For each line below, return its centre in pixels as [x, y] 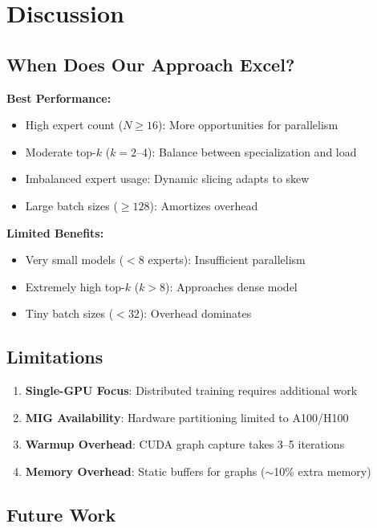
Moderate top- [61, 151]
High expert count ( [74, 125]
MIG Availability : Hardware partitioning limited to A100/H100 [187, 417]
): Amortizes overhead [204, 205]
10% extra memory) [322, 471]
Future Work [61, 514]
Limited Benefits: [55, 232]
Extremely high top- [75, 286]
